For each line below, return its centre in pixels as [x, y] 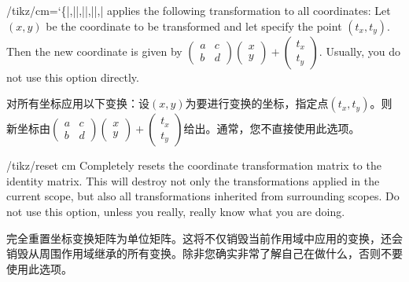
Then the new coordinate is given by [94, 51]
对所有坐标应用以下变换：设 [78, 103]
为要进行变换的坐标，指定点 [257, 103]
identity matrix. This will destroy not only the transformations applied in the [193, 180]
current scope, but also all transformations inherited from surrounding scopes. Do [203, 196]
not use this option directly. [73, 77]
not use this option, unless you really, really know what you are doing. [176, 211]
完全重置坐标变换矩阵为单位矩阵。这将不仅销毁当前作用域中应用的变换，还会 [204, 238]
